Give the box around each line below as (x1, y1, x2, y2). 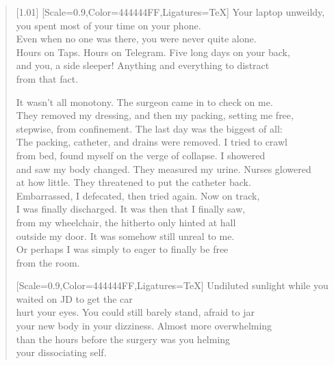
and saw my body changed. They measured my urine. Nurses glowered (16, 161, 311, 176)
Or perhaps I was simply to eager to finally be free (16, 242, 229, 256)
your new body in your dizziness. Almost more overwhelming (16, 319, 272, 333)
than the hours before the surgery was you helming (16, 332, 231, 346)
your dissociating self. (16, 345, 107, 360)
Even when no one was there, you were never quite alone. (16, 31, 257, 46)
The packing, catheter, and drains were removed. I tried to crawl (16, 135, 287, 149)
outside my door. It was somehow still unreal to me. (16, 228, 235, 243)
